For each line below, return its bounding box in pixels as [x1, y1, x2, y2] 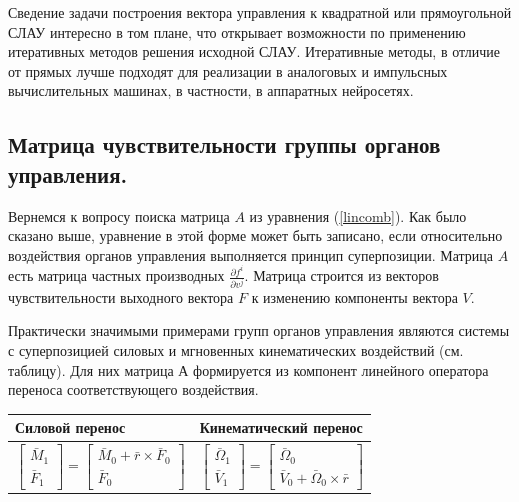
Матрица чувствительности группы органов [8, 129, 441, 160]
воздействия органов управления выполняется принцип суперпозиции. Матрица [8, 244, 494, 265]
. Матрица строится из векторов [244, 265, 439, 286]
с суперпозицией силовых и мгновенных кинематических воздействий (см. [8, 339, 464, 360]
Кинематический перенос [199, 417, 363, 438]
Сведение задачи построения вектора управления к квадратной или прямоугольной [8, 2, 512, 22]
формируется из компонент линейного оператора [193, 359, 489, 380]
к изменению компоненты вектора [251, 286, 458, 307]
